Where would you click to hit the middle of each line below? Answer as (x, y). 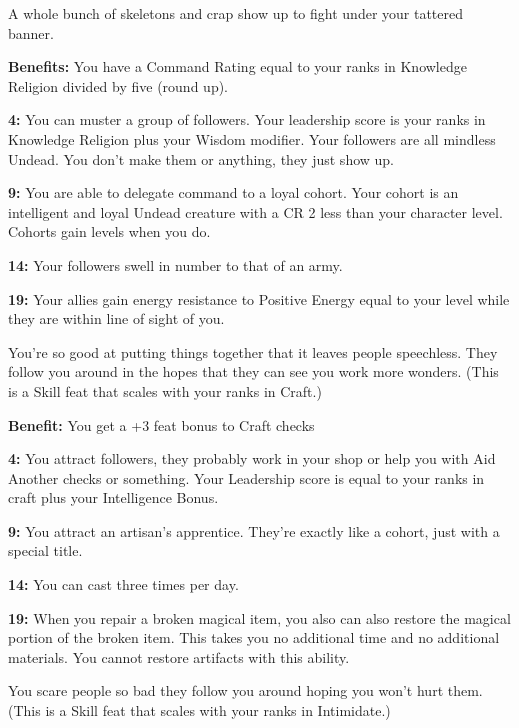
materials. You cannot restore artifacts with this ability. (179, 656)
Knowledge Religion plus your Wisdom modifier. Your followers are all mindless (252, 138)
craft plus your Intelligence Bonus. (113, 497)
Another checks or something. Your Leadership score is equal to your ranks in (246, 477)
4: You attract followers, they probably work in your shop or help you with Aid (252, 458)
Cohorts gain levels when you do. (109, 231)
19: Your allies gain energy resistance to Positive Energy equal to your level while (259, 298)
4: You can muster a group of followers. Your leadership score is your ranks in (247, 119)
